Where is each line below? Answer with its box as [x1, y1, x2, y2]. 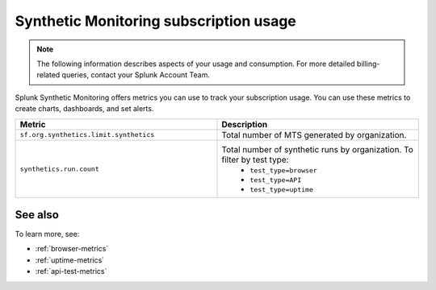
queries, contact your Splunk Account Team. [61, 70, 210, 80]
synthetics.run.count [19, 164, 100, 173]
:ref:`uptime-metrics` [35, 255, 105, 265]
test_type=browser [249, 166, 318, 175]
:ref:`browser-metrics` [35, 244, 109, 254]
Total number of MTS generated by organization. [221, 129, 407, 140]
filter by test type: [221, 154, 289, 165]
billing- [356, 59, 380, 68]
